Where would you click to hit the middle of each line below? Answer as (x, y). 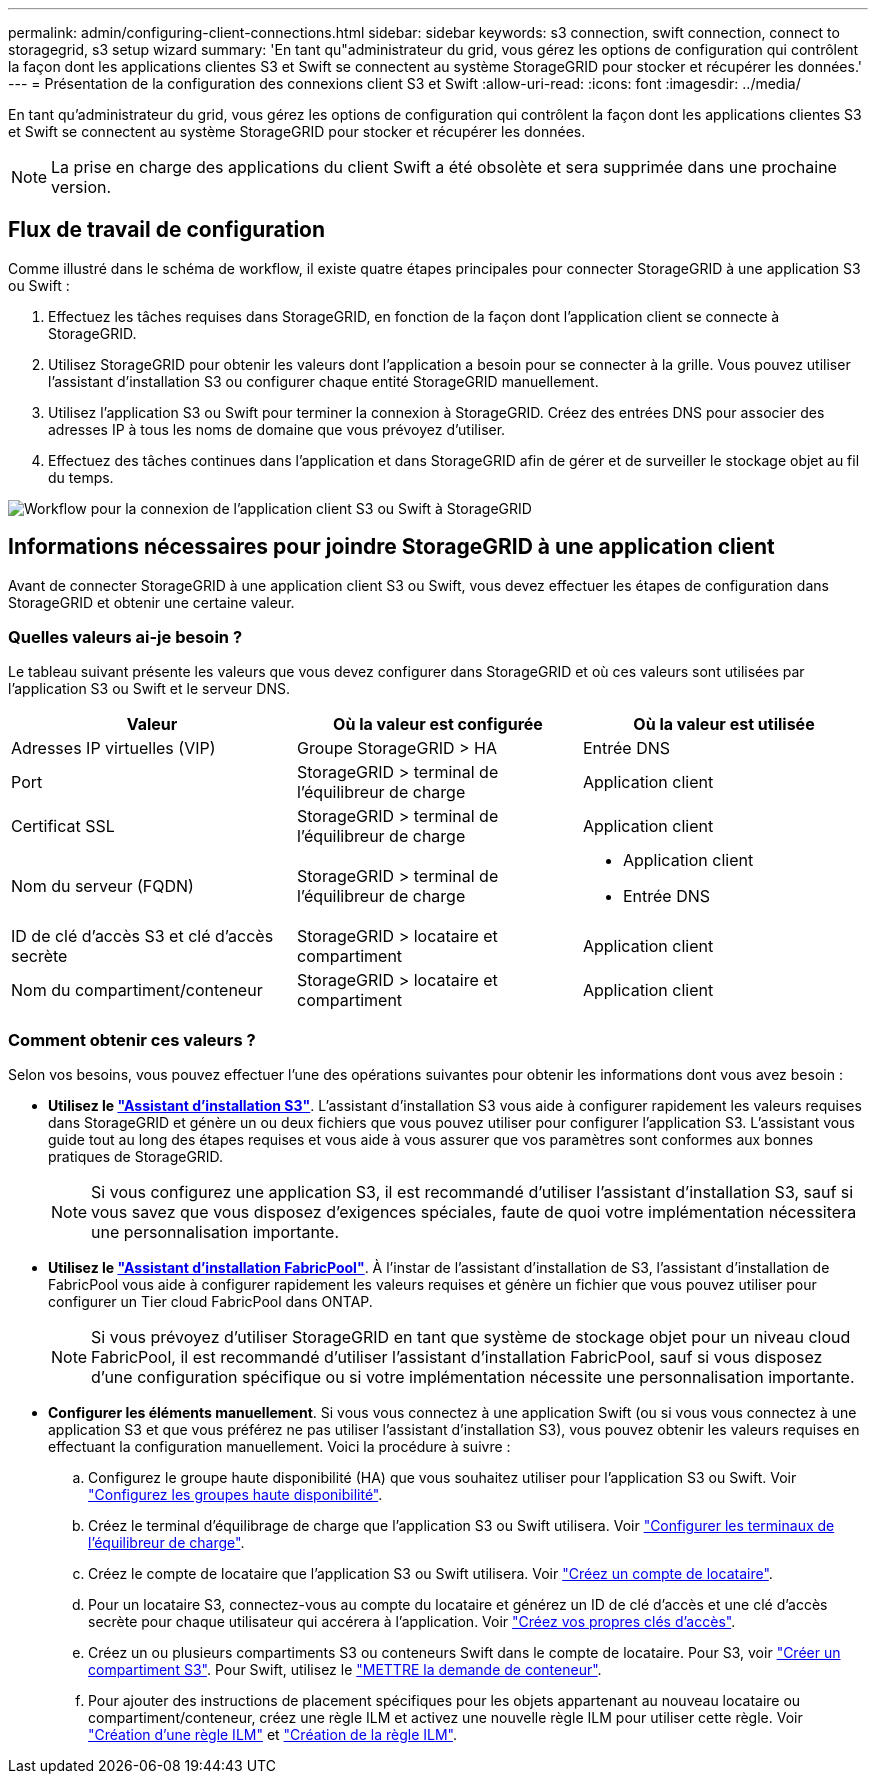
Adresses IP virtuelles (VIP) (113, 748)
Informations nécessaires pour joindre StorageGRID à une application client (391, 547)
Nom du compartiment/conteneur (137, 990)
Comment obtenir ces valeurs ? (132, 1039)
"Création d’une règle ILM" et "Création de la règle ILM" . (272, 1735)
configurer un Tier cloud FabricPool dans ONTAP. (210, 1302)
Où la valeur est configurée (438, 724)
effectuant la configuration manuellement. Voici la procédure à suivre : (279, 1447)
